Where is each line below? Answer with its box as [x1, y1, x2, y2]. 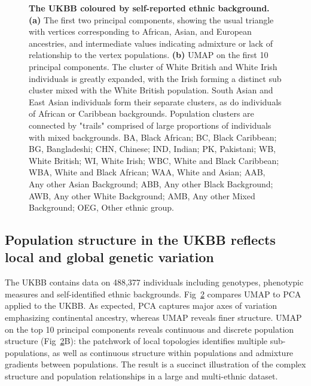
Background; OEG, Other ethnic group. [29, 201, 174, 214]
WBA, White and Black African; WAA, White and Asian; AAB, [29, 166, 266, 178]
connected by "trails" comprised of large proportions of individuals [29, 118, 272, 131]
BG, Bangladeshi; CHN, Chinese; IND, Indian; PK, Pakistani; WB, [29, 142, 276, 155]
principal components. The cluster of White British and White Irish [29, 60, 278, 72]
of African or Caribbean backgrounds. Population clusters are [29, 107, 254, 120]
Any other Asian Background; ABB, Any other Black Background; [29, 177, 273, 190]
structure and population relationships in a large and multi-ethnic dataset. [5, 370, 278, 382]
